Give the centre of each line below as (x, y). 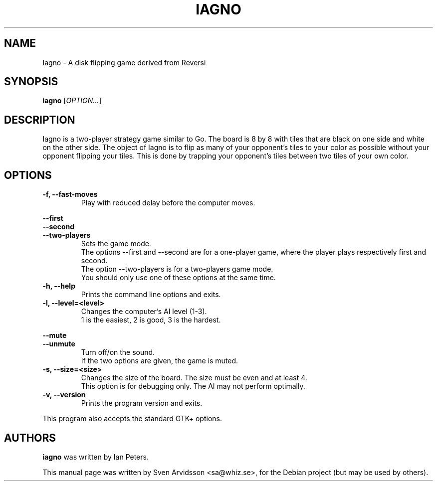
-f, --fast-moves (70, 194)
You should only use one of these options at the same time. (178, 278)
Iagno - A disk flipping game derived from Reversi (124, 62)
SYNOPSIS (31, 82)
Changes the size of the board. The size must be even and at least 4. (194, 378)
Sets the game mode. (116, 244)
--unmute (59, 344)
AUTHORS (30, 438)
